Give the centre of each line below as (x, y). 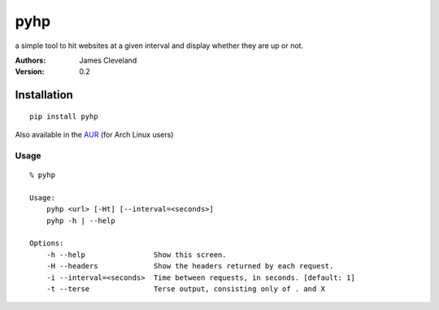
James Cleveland (108, 60)
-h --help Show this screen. (136, 255)
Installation (44, 95)
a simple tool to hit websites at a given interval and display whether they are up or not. (159, 46)
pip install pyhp (64, 116)
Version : (30, 72)
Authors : (30, 60)
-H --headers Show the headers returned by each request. (190, 266)
